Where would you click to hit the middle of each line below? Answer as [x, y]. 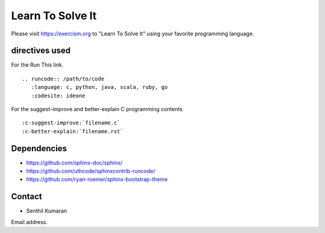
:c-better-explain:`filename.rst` [73, 131]
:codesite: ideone [58, 95]
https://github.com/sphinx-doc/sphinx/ [74, 163]
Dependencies [39, 148]
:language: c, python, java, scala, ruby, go [99, 87]
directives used [41, 51]
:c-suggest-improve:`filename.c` [71, 123]
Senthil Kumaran [47, 211]
